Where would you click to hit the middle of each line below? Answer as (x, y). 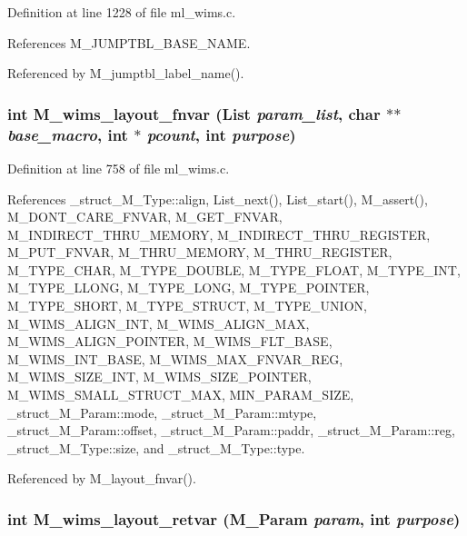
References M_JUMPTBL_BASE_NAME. (129, 42)
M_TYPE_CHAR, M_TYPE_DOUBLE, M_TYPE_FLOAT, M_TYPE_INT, (234, 269)
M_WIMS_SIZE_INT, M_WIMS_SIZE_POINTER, (159, 377)
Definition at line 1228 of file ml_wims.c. (122, 12)
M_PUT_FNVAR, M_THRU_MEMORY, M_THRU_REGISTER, (200, 252)
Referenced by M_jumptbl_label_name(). (126, 73)
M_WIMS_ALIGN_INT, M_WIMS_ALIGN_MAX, (159, 323)
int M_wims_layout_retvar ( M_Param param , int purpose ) (234, 518)
